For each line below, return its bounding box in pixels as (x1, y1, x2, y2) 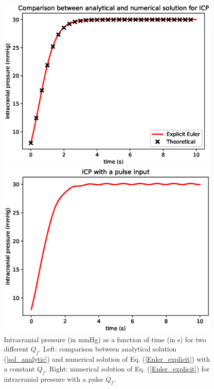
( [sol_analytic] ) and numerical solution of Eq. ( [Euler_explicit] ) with (4, 354, 210, 364)
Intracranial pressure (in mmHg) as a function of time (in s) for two (4, 334, 206, 344)
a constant (4, 363, 35, 373)
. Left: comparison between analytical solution (38, 344, 177, 354)
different (4, 344, 29, 354)
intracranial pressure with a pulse (4, 373, 104, 384)
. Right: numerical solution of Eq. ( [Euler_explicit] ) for (45, 363, 210, 373)
